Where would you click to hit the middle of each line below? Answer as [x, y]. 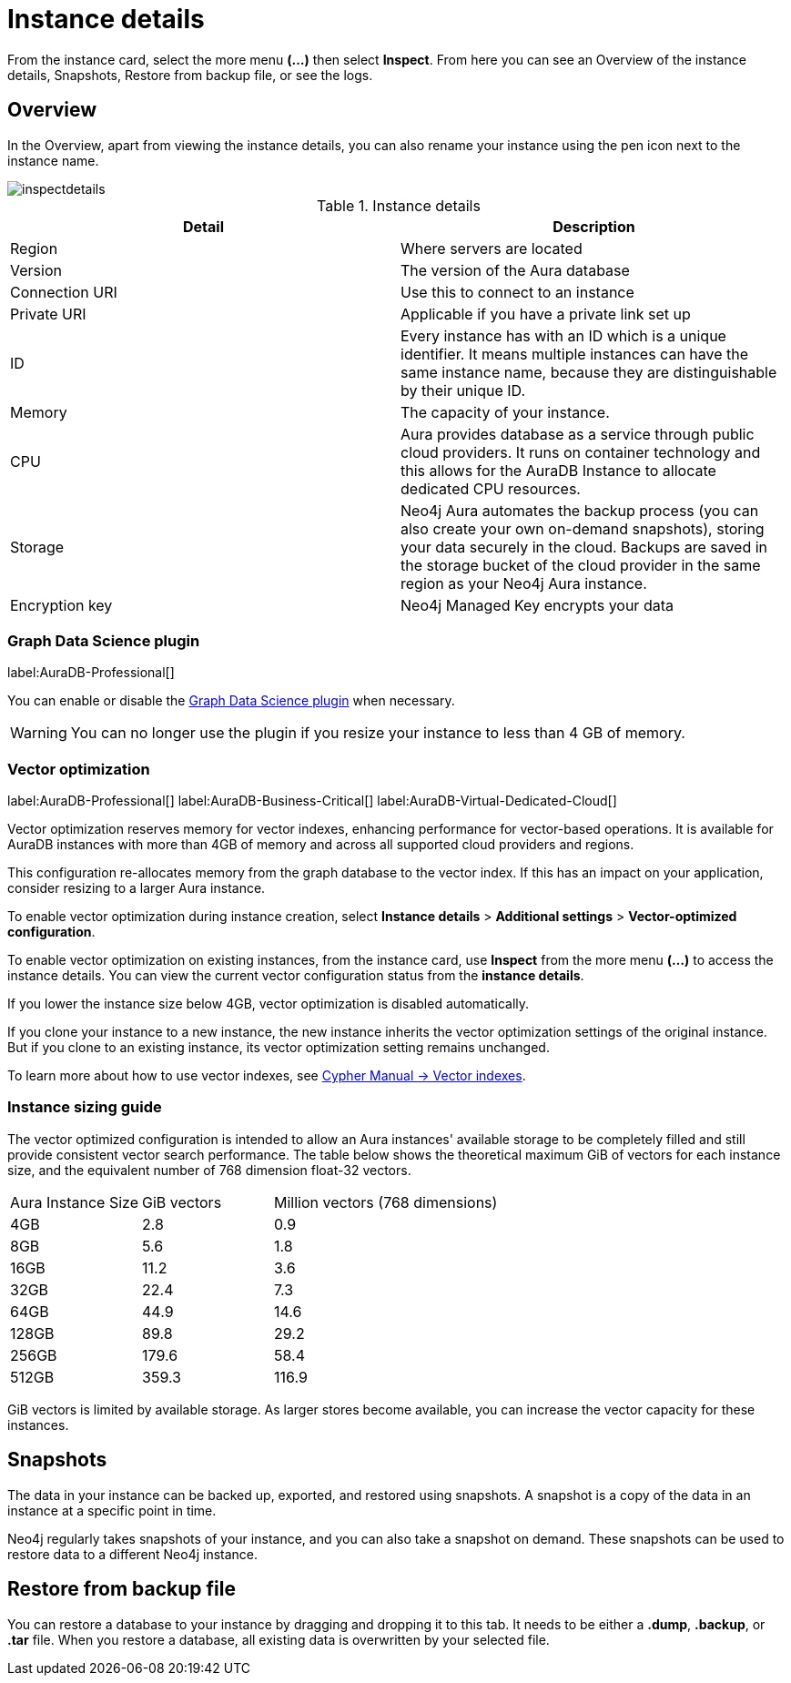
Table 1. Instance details [399, 205]
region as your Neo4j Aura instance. [524, 583]
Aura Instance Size [74, 1202]
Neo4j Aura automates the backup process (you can [580, 510]
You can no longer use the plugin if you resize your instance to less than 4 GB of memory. [378, 733]
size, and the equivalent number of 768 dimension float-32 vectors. [209, 1170]
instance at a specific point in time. [112, 1510]
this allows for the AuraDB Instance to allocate [558, 470]
